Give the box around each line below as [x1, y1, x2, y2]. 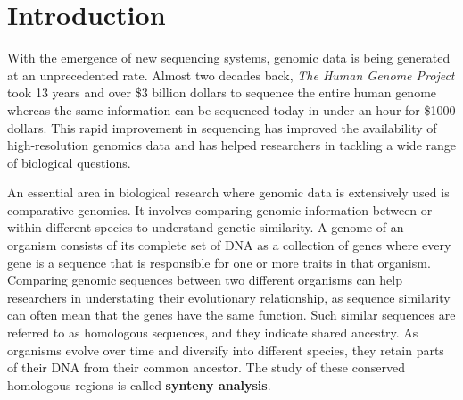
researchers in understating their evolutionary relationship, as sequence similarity [7, 287, 451, 306]
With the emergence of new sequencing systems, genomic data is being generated [7, 48, 451, 67]
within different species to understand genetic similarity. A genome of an [7, 218, 404, 237]
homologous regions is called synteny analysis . [7, 375, 271, 394]
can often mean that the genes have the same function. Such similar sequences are [7, 305, 456, 324]
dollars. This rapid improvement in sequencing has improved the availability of [7, 118, 437, 137]
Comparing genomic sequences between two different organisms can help [7, 271, 402, 289]
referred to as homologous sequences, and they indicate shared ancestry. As [7, 323, 418, 342]
